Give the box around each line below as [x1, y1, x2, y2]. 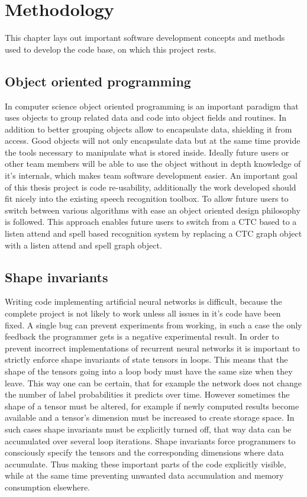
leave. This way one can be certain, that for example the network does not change [5, 376, 302, 389]
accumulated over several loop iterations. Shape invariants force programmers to [5, 434, 296, 447]
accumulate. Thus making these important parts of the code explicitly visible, [5, 457, 286, 470]
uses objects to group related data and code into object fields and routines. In [5, 111, 287, 124]
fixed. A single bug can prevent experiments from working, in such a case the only [5, 318, 302, 331]
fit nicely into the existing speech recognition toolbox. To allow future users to [5, 192, 289, 205]
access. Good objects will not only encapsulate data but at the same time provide [5, 134, 300, 147]
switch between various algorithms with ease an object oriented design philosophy [5, 204, 300, 216]
